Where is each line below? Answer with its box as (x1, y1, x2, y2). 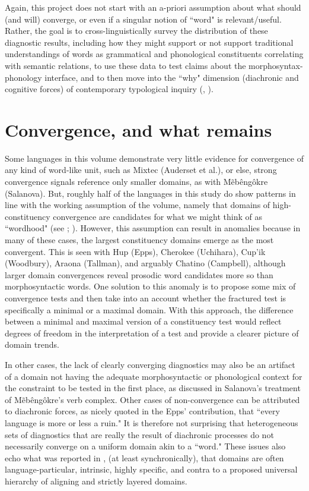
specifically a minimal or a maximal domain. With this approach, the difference (5, 303, 294, 316)
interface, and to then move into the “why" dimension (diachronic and (44, 71, 299, 83)
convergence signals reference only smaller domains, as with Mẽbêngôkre (5, 175, 268, 188)
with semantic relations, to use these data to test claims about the (5, 59, 246, 71)
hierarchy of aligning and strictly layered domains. (5, 474, 187, 487)
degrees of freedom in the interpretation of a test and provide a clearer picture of (5, 326, 299, 339)
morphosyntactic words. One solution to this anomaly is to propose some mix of (5, 280, 296, 292)
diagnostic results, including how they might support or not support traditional (5, 36, 294, 48)
